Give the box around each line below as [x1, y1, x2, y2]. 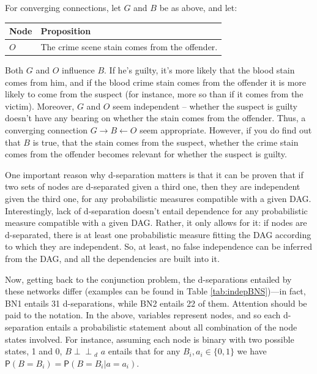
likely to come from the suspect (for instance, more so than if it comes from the [5, 88, 304, 100]
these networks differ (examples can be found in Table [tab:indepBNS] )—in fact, [5, 285, 306, 297]
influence [62, 64, 95, 77]
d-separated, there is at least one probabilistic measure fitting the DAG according [5, 228, 311, 241]
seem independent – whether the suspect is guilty [113, 99, 297, 112]
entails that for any [108, 345, 181, 357]
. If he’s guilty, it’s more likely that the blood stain [104, 64, 295, 77]
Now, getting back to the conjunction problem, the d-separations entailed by [5, 272, 292, 285]
